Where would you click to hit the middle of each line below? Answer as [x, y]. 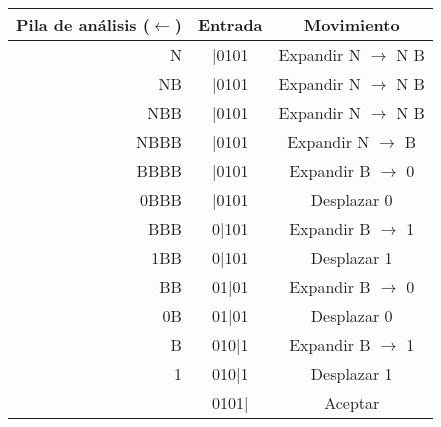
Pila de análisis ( [83, 24]
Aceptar [352, 402]
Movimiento [351, 24]
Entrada [230, 24]
